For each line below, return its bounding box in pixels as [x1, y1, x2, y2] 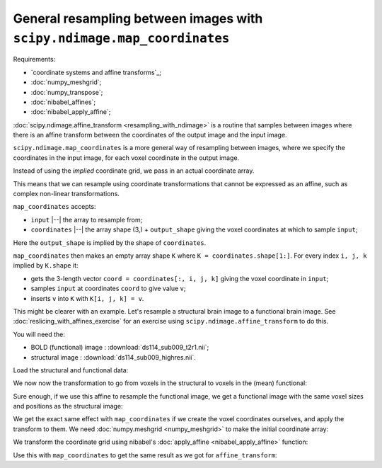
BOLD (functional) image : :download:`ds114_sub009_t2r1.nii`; [30, 343, 209, 352]
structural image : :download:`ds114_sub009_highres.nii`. [30, 353, 196, 361]
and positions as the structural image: [13, 402, 123, 411]
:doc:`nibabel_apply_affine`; [30, 108, 111, 116]
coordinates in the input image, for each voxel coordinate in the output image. [13, 153, 240, 162]
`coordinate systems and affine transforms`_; [30, 68, 162, 76]
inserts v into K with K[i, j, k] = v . [30, 294, 144, 302]
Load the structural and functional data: [13, 365, 129, 375]
